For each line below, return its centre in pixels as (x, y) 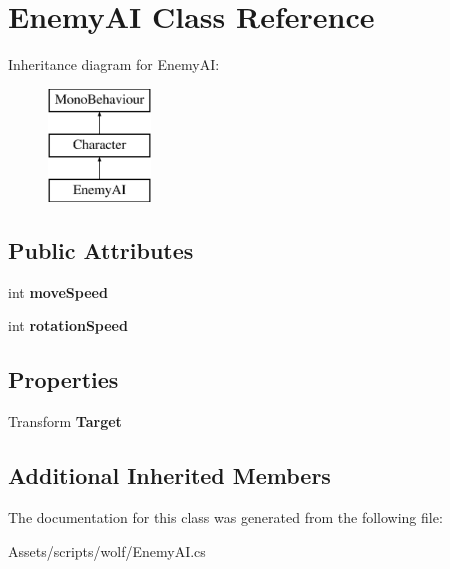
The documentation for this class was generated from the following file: (225, 517)
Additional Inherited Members (169, 475)
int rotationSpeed (68, 325)
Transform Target (65, 421)
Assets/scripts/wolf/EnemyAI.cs (107, 550)
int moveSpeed (58, 291)
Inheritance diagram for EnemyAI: (114, 64)
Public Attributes (101, 250)
